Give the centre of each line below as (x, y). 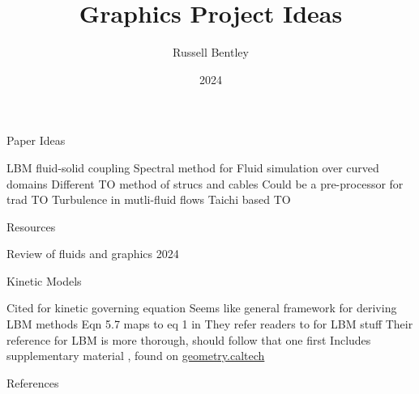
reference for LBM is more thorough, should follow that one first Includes (189, 339)
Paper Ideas (36, 140)
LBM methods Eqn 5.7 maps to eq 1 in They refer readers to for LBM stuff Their (210, 324)
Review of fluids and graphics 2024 (93, 254)
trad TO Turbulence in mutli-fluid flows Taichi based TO (149, 199)
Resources (31, 226)
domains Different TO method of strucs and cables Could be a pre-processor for (205, 183)
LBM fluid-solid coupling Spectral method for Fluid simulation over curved (193, 167)
